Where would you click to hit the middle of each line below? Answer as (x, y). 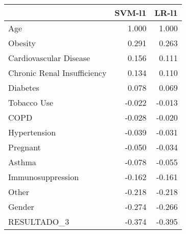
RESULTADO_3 (39, 221)
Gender (21, 207)
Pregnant (25, 147)
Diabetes (24, 87)
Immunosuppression (44, 177)
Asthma (22, 162)
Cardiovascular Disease (49, 58)
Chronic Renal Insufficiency (57, 73)
